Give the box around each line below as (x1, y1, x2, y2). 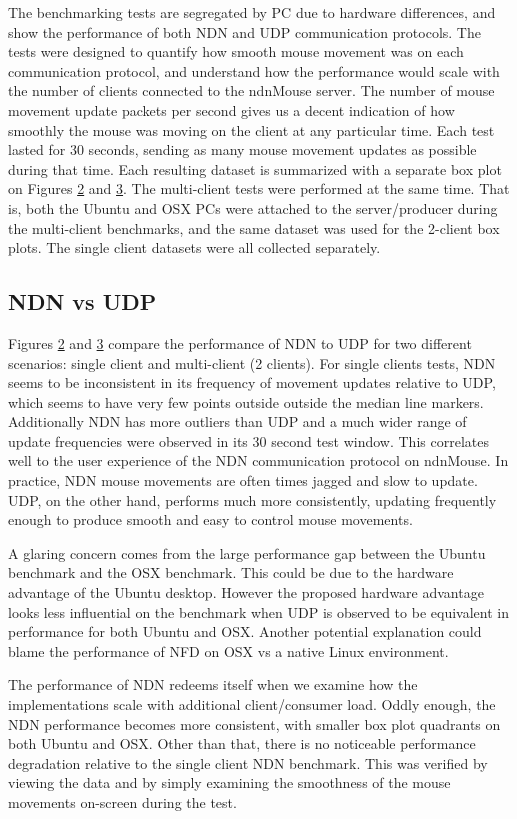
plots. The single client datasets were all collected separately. (8, 237, 381, 258)
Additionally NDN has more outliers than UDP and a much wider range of (8, 411, 467, 432)
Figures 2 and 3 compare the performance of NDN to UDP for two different (8, 332, 472, 353)
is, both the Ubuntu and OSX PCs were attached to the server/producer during (8, 197, 498, 218)
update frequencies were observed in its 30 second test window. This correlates (8, 430, 489, 451)
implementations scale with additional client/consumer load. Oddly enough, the (8, 694, 496, 715)
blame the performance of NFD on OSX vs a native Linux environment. (8, 640, 449, 661)
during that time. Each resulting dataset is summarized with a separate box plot (8, 158, 502, 179)
